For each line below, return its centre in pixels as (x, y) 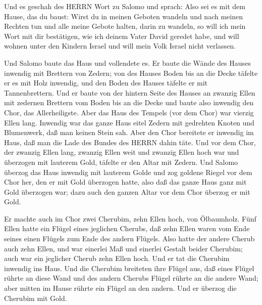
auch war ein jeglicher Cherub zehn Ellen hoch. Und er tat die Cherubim (117, 258)
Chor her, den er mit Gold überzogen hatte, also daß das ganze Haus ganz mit (125, 182)
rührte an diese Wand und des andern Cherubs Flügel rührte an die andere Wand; (131, 278)
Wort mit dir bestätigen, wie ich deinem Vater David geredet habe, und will (122, 36)
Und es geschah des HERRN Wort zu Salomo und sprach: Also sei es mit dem (125, 6)
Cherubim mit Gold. (36, 298)
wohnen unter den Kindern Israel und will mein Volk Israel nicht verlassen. (120, 46)
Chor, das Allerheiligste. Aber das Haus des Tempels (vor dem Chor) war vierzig (129, 112)
